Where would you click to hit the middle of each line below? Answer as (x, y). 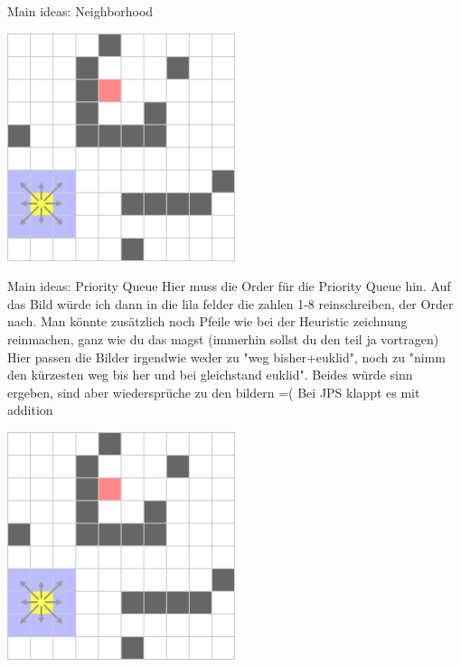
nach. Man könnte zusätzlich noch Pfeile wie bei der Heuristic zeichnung (207, 321)
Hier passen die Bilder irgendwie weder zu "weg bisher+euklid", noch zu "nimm (226, 357)
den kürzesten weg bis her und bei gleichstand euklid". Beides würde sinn (210, 375)
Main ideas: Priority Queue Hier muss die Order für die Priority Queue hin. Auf (229, 286)
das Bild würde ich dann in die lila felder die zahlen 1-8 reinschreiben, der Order (230, 303)
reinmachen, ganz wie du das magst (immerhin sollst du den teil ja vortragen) (223, 338)
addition (30, 410)
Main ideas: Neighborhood (80, 11)
